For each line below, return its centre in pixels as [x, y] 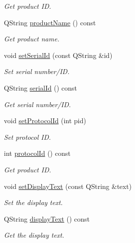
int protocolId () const [37, 153]
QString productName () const [50, 22]
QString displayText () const [47, 218]
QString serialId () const [40, 87]
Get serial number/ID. [38, 104]
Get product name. [32, 39]
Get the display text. [34, 235]
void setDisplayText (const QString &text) [68, 186]
